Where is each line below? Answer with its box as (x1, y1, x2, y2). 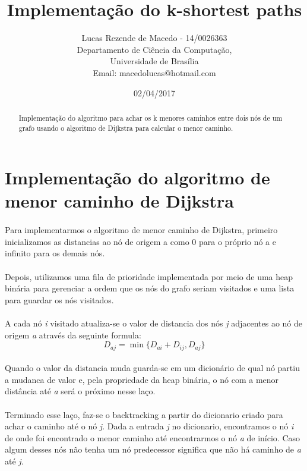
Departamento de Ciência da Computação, (77, 43, 232, 55)
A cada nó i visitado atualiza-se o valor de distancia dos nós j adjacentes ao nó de (5, 316, 303, 329)
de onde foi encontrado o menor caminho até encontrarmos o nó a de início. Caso (5, 431, 300, 444)
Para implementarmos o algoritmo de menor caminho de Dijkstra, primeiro (5, 224, 278, 236)
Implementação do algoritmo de (5, 165, 270, 190)
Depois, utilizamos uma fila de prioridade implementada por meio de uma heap (5, 270, 293, 282)
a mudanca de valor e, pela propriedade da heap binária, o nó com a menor (5, 373, 279, 385)
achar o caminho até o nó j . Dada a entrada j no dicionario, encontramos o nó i (5, 420, 294, 432)
